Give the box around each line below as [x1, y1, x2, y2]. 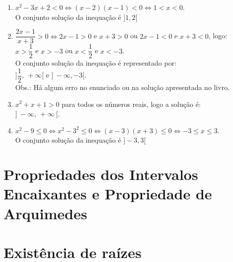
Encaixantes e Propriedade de [3, 183, 212, 204]
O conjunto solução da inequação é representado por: [15, 58, 177, 68]
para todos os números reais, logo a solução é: [62, 98, 201, 109]
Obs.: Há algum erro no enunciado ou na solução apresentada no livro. [15, 82, 230, 92]
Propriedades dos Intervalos [3, 164, 198, 184]
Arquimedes [3, 203, 87, 223]
